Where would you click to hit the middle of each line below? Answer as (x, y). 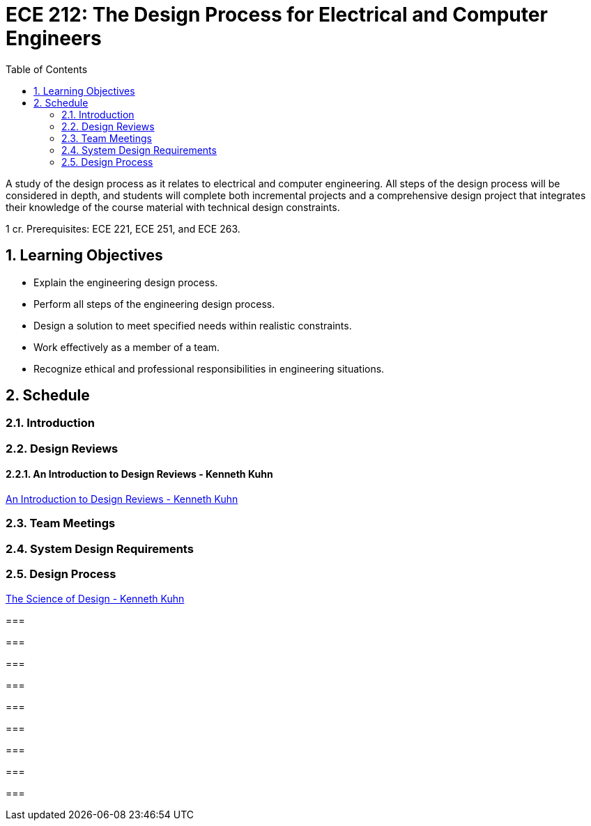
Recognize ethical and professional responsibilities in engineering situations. (209, 368)
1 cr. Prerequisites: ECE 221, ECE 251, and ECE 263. (123, 228)
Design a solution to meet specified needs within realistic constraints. (193, 325)
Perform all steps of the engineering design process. (154, 304)
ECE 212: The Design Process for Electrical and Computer (277, 15)
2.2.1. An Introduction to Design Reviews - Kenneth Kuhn (139, 474)
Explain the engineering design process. (126, 282)
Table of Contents (47, 69)
